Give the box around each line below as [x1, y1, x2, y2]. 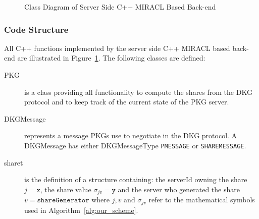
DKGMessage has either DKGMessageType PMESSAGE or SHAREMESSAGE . [24, 140, 246, 150]
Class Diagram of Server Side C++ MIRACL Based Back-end [24, 2, 216, 12]
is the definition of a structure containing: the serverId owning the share [24, 174, 247, 185]
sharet [4, 157, 23, 168]
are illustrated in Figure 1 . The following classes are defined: [17, 52, 205, 63]
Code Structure [4, 23, 69, 35]
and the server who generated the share [118, 184, 240, 194]
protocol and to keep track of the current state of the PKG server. [24, 96, 229, 107]
